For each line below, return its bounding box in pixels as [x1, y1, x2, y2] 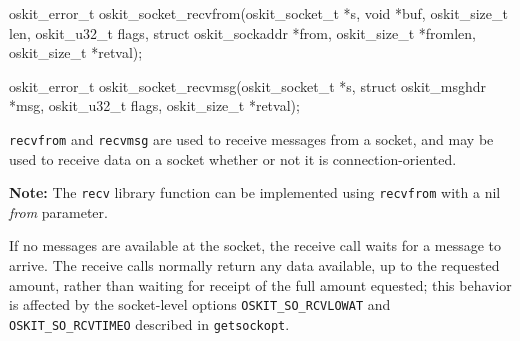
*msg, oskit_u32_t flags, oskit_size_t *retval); [9, 95, 300, 116]
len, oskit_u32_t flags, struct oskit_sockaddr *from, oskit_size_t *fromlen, [9, 22, 476, 43]
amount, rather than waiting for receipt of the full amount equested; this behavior [9, 274, 512, 295]
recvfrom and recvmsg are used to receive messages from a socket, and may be [9, 128, 494, 149]
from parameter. [9, 201, 108, 222]
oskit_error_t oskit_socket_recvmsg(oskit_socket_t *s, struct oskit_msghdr [9, 75, 486, 96]
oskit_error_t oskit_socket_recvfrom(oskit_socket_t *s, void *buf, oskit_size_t [9, 3, 508, 23]
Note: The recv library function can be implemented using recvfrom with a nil [9, 182, 501, 203]
